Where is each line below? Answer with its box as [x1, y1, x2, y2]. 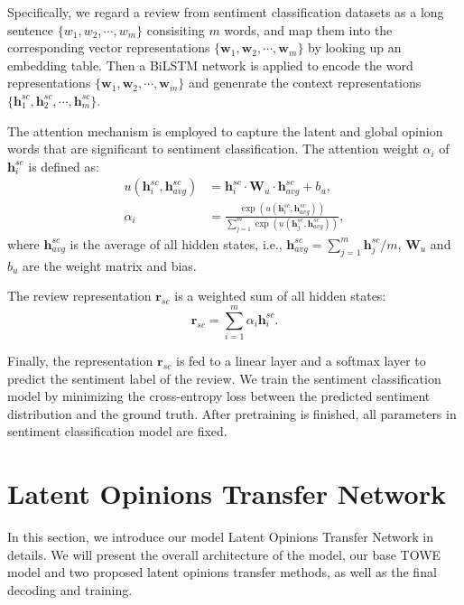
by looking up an [308, 38, 402, 57]
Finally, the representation [7, 351, 153, 370]
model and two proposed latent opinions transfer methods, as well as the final [7, 563, 437, 582]
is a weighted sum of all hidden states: [174, 286, 386, 305]
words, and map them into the [224, 20, 393, 39]
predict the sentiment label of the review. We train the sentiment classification [7, 368, 441, 387]
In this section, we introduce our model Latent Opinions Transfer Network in [7, 527, 434, 546]
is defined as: [28, 156, 99, 175]
